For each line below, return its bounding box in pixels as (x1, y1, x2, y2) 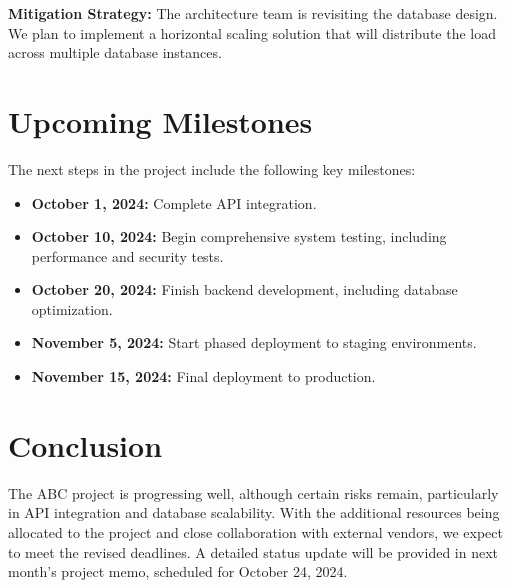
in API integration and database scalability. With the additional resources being (8, 502, 500, 523)
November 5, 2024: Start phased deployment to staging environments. (31, 332, 477, 353)
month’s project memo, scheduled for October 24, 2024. (8, 561, 348, 582)
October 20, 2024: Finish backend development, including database (31, 279, 458, 300)
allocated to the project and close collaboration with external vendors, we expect (8, 521, 503, 542)
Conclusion (8, 424, 163, 465)
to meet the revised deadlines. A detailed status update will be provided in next (8, 541, 498, 562)
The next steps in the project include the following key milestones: (8, 158, 416, 179)
